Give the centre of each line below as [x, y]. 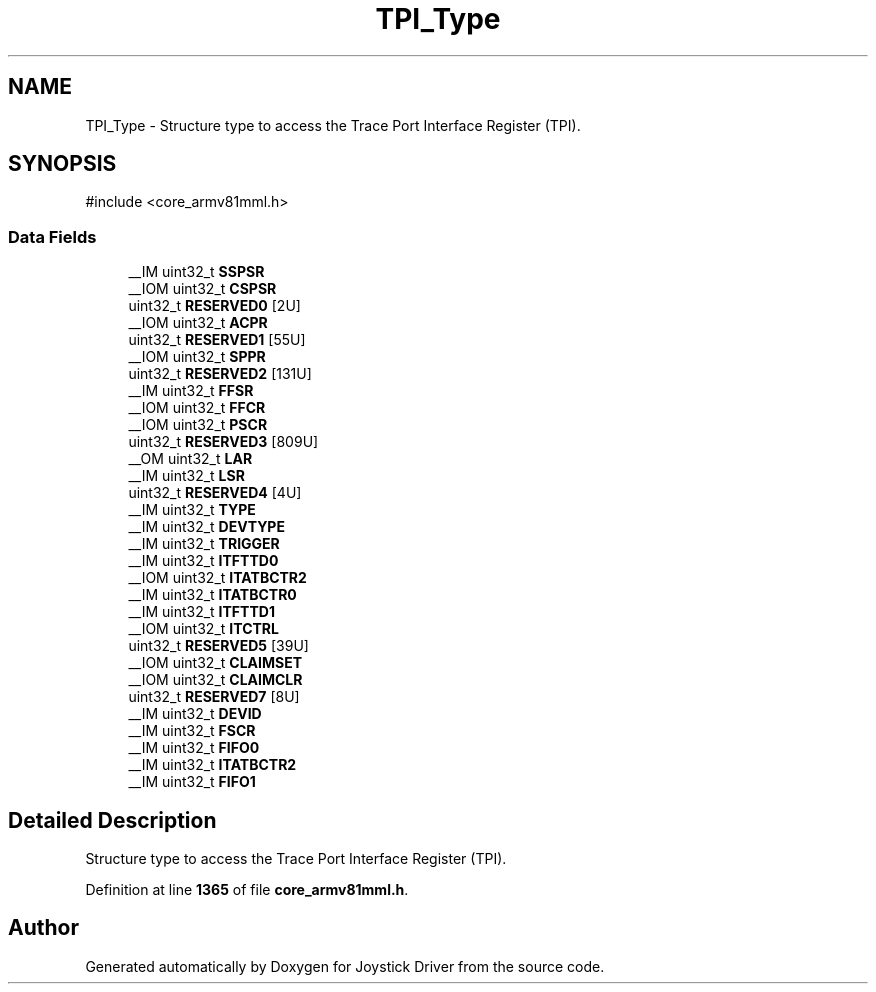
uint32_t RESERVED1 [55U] [217, 340]
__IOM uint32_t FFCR [197, 408]
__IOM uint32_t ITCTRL [203, 629]
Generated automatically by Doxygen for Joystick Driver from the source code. [345, 966]
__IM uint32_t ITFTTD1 [201, 612]
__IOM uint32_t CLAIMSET [215, 663]
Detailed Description [112, 820]
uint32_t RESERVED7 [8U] [214, 697]
